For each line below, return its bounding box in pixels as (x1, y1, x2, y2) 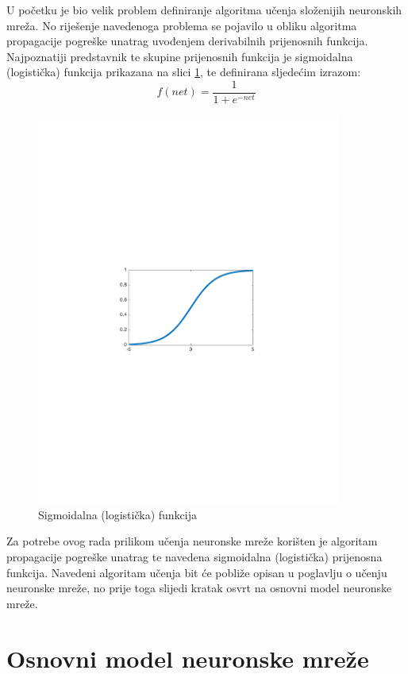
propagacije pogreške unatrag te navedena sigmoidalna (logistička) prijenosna (6, 549, 383, 565)
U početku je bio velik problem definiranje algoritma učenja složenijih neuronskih (6, 2, 402, 17)
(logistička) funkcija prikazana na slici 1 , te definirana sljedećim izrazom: (6, 64, 361, 80)
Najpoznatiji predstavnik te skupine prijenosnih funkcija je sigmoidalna (6, 48, 353, 64)
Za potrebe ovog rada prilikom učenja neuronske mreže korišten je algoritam (6, 533, 378, 549)
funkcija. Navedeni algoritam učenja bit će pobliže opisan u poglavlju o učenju (6, 564, 387, 580)
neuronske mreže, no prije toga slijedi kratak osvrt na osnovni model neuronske (6, 580, 392, 596)
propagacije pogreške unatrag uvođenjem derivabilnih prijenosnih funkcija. (6, 33, 368, 49)
